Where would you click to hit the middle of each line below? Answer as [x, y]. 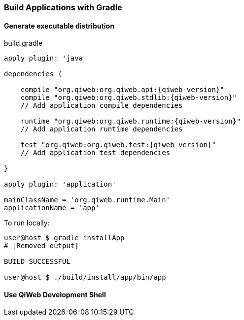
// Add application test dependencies [95, 153]
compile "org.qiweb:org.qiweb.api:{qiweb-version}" [122, 90]
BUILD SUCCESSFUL [37, 262]
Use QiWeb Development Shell [55, 294]
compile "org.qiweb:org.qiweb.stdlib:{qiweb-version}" [129, 98]
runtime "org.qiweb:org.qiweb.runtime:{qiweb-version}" [131, 121]
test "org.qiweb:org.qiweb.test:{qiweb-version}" [118, 145]
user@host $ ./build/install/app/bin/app [85, 277]
